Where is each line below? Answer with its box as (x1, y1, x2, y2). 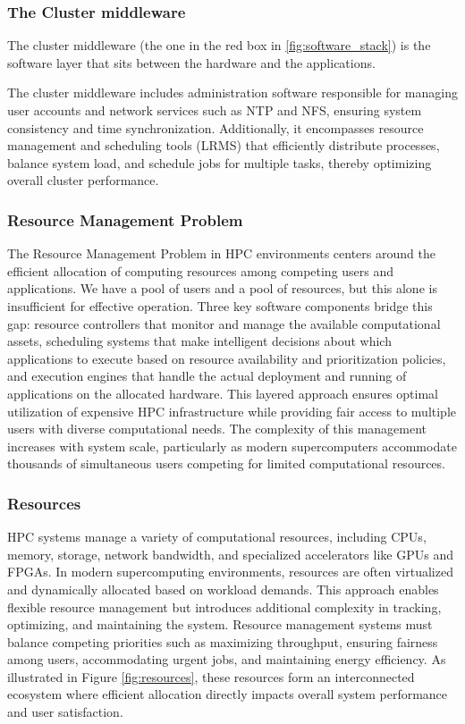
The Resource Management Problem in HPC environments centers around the (7, 244, 435, 263)
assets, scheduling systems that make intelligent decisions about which (7, 332, 392, 350)
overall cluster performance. (7, 171, 159, 189)
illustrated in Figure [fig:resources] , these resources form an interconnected (7, 667, 415, 686)
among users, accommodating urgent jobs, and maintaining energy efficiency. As (7, 650, 446, 669)
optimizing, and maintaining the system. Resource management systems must (7, 615, 433, 634)
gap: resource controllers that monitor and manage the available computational (7, 314, 441, 333)
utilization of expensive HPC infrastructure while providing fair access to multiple (7, 401, 457, 420)
